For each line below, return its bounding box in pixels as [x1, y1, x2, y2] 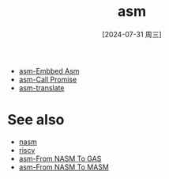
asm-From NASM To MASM [18, 162, 110, 172]
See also [7, 111, 65, 129]
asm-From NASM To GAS [18, 154, 102, 163]
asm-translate [18, 82, 65, 93]
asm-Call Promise [18, 74, 77, 84]
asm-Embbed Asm [18, 66, 80, 75]
